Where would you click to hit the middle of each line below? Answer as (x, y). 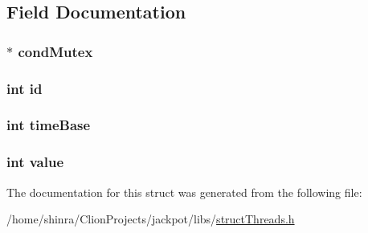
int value (35, 162)
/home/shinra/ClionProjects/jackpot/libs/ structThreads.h (151, 219)
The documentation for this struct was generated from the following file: (184, 192)
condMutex (55, 51)
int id (25, 88)
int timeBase (49, 125)
